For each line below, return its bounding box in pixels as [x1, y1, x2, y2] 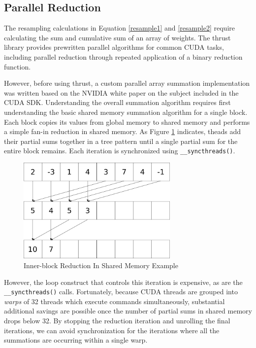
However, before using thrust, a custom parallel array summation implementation [4, 78, 250, 88]
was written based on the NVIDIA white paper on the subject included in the [4, 87, 239, 98]
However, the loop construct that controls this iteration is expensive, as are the [4, 277, 243, 287]
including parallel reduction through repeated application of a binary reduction [4, 51, 243, 62]
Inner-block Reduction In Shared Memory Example [24, 260, 178, 270]
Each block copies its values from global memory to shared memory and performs [4, 116, 250, 127]
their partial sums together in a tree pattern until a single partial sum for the [4, 136, 238, 146]
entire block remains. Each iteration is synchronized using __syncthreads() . [4, 145, 235, 156]
